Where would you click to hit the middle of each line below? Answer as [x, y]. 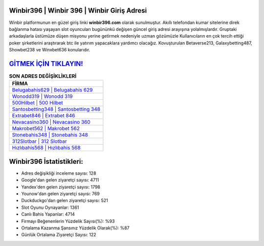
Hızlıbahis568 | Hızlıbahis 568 [46, 148]
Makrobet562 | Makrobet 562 [46, 129]
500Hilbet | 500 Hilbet [37, 103]
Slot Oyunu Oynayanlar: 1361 [50, 207]
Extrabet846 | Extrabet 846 [44, 116]
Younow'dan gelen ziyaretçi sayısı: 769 [60, 194]
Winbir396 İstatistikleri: [46, 161]
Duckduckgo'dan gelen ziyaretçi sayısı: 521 [65, 201]
